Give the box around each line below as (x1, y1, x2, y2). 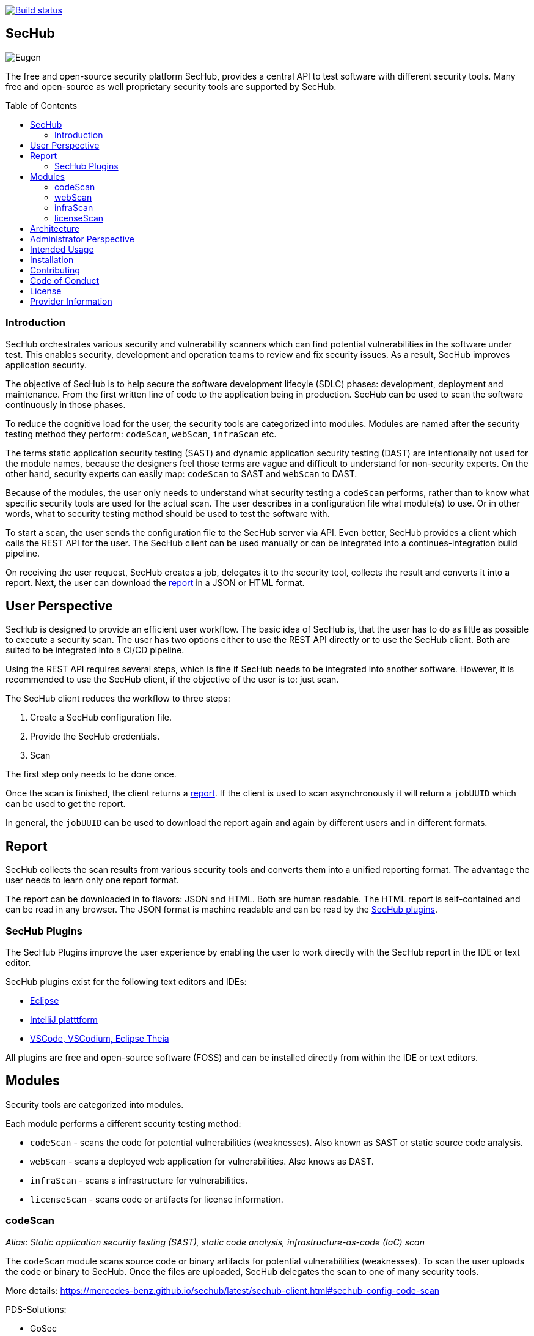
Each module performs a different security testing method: (5, 1118, 241, 1129)
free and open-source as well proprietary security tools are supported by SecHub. (5, 81, 337, 92)
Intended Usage (30, 243, 94, 254)
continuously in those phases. (5, 399, 126, 410)
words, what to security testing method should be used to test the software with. (5, 508, 330, 519)
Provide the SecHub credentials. (30, 731, 160, 742)
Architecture (30, 223, 80, 234)
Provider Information (30, 295, 112, 306)
